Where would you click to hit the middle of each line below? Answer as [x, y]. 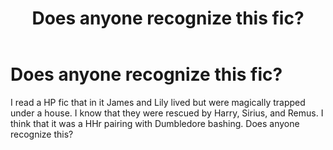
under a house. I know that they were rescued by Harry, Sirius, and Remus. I [167, 113]
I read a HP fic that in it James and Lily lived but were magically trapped [158, 102]
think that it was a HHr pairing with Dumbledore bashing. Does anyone [155, 123]
